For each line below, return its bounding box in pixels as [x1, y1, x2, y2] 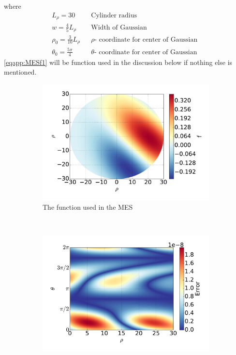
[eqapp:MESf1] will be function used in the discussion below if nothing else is [4, 57, 233, 67]
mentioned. [4, 67, 37, 77]
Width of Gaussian [91, 24, 147, 31]
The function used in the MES [43, 201, 133, 212]
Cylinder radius [91, 12, 137, 19]
